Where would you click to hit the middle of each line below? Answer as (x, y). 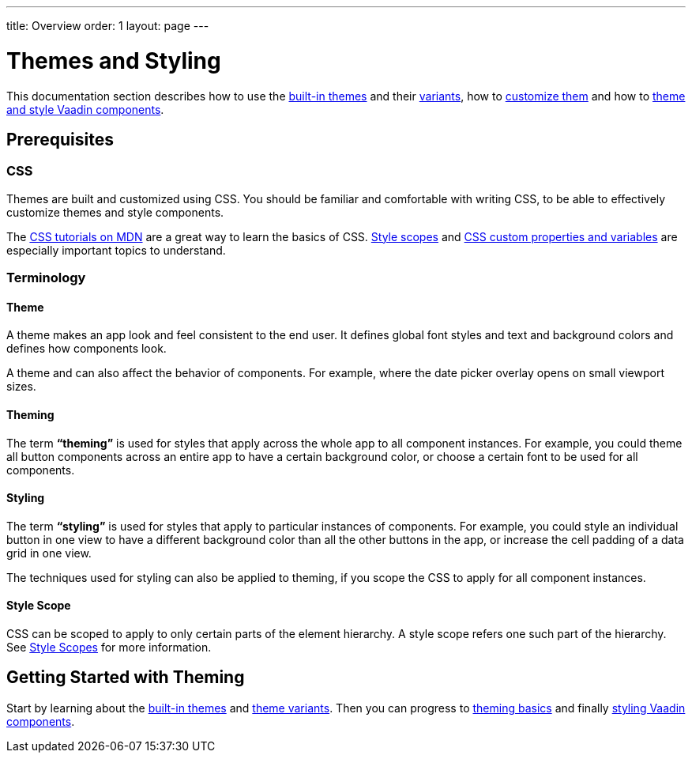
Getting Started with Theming (126, 678)
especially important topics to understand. (116, 250)
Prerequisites (60, 139)
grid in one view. (49, 553)
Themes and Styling (114, 60)
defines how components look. (86, 349)
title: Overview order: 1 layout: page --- (108, 26)
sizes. (21, 387)
